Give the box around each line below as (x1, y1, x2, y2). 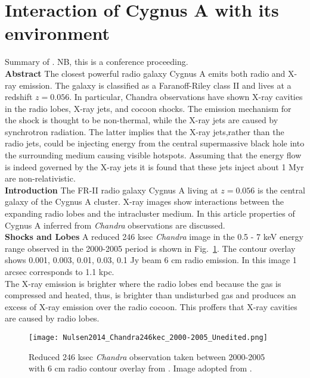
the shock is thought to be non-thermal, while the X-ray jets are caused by (5, 114, 278, 126)
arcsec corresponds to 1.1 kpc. (5, 265, 114, 277)
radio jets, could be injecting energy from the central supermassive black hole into (5, 137, 305, 149)
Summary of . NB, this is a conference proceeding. (5, 55, 188, 68)
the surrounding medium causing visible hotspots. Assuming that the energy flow (5, 149, 302, 161)
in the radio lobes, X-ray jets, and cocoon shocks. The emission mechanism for (5, 102, 292, 114)
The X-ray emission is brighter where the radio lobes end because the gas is (5, 277, 281, 289)
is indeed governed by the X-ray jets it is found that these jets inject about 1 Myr (5, 160, 304, 173)
